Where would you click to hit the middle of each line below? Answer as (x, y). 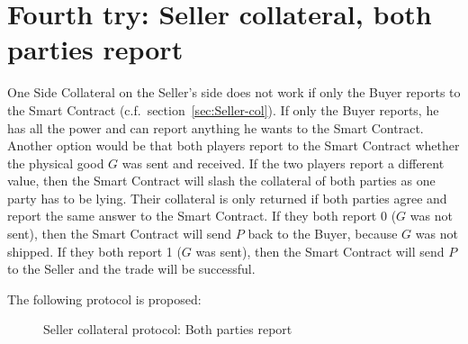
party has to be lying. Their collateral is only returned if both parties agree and (227, 198)
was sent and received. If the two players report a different (283, 163)
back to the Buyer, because (323, 234)
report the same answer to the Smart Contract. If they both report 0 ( (202, 216)
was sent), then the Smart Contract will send (320, 251)
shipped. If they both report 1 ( (94, 251)
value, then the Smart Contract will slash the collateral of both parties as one (221, 181)
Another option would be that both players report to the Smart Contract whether (234, 145)
